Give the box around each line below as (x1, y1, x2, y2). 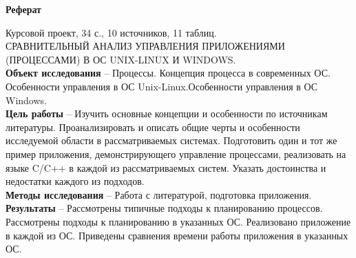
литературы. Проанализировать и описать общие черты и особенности (6, 119, 300, 134)
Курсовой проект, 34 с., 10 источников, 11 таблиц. (6, 25, 217, 39)
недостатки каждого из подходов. (6, 174, 145, 188)
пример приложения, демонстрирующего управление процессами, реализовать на (6, 146, 346, 161)
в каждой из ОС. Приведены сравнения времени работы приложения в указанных (6, 228, 348, 242)
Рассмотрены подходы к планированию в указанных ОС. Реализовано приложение (6, 214, 351, 228)
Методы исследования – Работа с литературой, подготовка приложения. (6, 187, 312, 201)
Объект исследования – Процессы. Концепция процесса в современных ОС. (6, 66, 331, 80)
